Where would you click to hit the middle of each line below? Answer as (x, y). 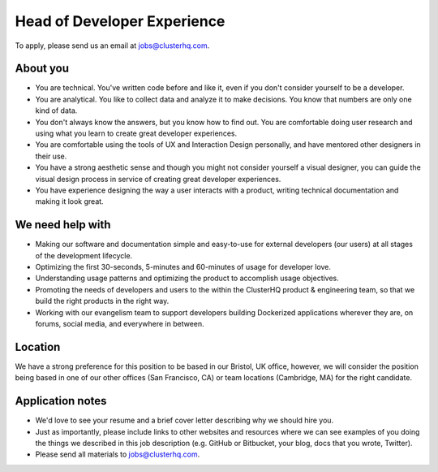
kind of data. (56, 110)
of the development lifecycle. (84, 255)
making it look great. (70, 201)
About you (42, 69)
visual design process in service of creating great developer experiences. (158, 179)
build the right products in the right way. (102, 301)
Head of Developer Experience (120, 21)
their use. (51, 156)
